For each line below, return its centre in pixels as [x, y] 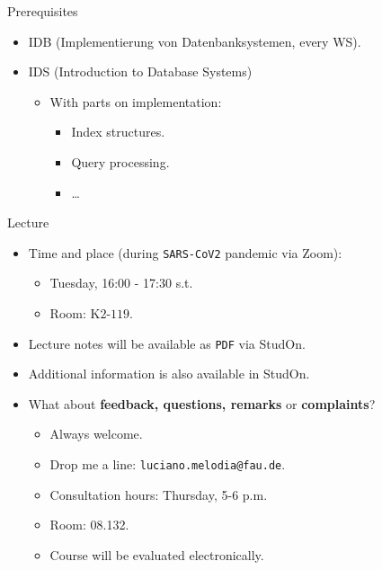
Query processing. [120, 161]
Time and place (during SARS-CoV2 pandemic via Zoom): [185, 252]
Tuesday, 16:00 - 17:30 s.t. [121, 283]
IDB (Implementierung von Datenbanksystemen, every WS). [195, 41]
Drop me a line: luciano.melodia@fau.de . [168, 464]
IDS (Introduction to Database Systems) [140, 71]
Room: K [75, 313]
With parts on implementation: [136, 101]
